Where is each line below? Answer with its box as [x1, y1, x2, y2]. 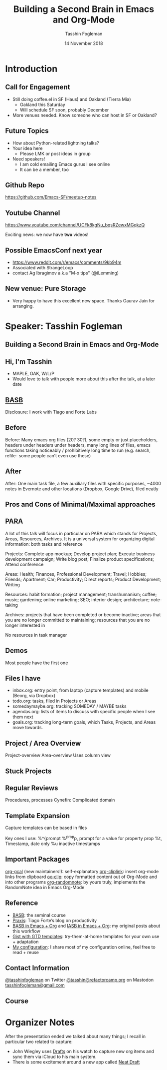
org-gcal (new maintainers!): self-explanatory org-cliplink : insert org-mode [5, 868, 159, 874]
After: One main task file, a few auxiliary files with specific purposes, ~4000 [5, 480, 161, 486]
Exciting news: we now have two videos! [5, 231, 89, 238]
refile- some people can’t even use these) [5, 452, 91, 458]
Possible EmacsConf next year [5, 246, 103, 254]
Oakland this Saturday [19, 101, 66, 107]
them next [12, 714, 33, 720]
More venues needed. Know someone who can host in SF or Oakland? [12, 112, 157, 118]
